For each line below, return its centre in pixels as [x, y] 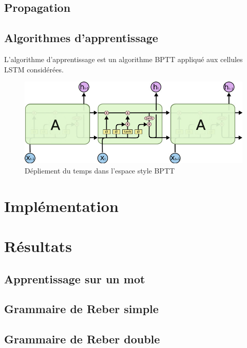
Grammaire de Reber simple [81, 309]
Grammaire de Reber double [82, 339]
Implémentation [61, 206]
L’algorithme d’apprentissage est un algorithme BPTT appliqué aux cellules [123, 59]
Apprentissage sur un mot [75, 278]
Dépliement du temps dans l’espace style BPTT [100, 170]
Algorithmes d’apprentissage [81, 38]
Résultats [38, 246]
